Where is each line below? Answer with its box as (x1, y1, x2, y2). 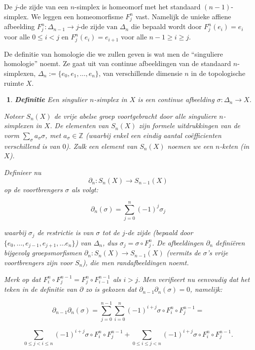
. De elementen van (50, 120, 109, 131)
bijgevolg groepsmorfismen (4, 247, 82, 258)
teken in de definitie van (4, 284, 77, 294)
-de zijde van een (17, 1, 69, 11)
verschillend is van (4, 140, 60, 151)
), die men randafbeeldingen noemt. (82, 257, 189, 268)
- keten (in (219, 140, 250, 151)
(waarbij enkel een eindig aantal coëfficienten (85, 130, 221, 140)
